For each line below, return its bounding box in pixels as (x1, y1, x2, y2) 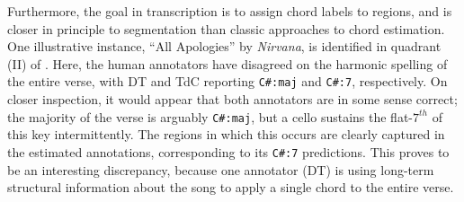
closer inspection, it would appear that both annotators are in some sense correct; (7, 90, 458, 109)
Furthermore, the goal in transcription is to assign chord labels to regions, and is (7, 2, 452, 20)
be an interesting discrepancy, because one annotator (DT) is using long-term (7, 160, 434, 179)
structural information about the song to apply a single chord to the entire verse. (7, 178, 454, 197)
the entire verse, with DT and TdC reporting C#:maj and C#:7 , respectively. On (7, 72, 448, 91)
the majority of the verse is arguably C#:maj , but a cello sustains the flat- (7, 107, 414, 126)
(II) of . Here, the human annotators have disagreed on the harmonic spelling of (7, 54, 448, 73)
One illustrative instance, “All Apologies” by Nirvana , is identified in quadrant (7, 37, 442, 56)
